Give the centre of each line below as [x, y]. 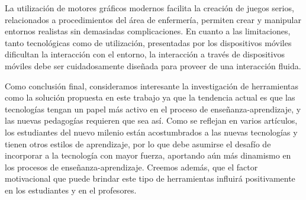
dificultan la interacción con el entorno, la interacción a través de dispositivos [145, 54]
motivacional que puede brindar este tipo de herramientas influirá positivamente [150, 178]
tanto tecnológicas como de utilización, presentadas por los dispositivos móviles [148, 42]
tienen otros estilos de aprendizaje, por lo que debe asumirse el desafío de [138, 143]
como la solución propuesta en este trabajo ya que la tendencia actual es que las [150, 97]
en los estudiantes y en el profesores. [71, 190]
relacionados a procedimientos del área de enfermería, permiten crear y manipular [153, 19]
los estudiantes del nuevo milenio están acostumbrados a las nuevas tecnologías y [151, 132]
